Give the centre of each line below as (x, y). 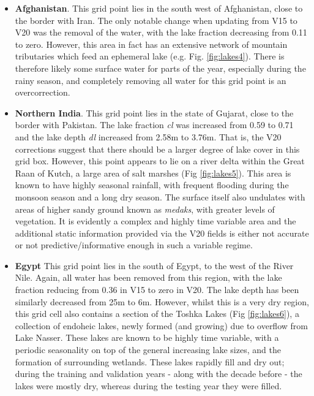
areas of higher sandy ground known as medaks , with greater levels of (145, 209)
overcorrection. (43, 92)
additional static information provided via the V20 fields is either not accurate (162, 233)
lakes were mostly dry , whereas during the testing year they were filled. (148, 385)
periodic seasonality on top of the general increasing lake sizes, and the (148, 350)
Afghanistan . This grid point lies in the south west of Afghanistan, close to (159, 8)
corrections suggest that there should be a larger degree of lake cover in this (157, 149)
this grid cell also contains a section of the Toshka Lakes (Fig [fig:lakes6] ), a (157, 314)
